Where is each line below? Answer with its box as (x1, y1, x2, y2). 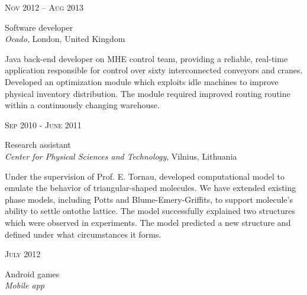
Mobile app (5, 279, 44, 291)
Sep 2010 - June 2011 (5, 118, 82, 131)
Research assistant (5, 138, 71, 151)
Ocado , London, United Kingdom (5, 33, 125, 45)
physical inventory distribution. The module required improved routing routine (5, 87, 290, 99)
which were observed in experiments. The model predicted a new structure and (5, 216, 291, 228)
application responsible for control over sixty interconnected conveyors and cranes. (5, 64, 303, 76)
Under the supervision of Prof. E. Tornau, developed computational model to (5, 170, 285, 182)
